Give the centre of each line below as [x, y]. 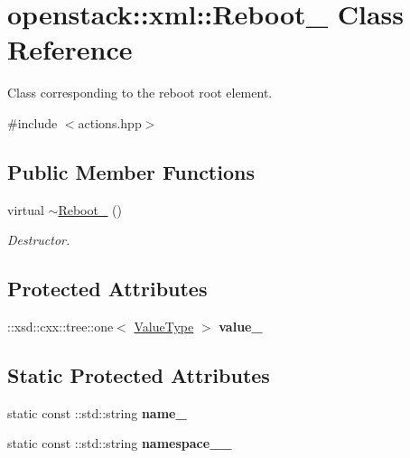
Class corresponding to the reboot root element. [140, 93]
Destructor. [39, 240]
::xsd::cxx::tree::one [61, 327]
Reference [70, 49]
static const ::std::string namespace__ [120, 443]
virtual [26, 209]
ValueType [164, 327]
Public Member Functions [131, 171]
